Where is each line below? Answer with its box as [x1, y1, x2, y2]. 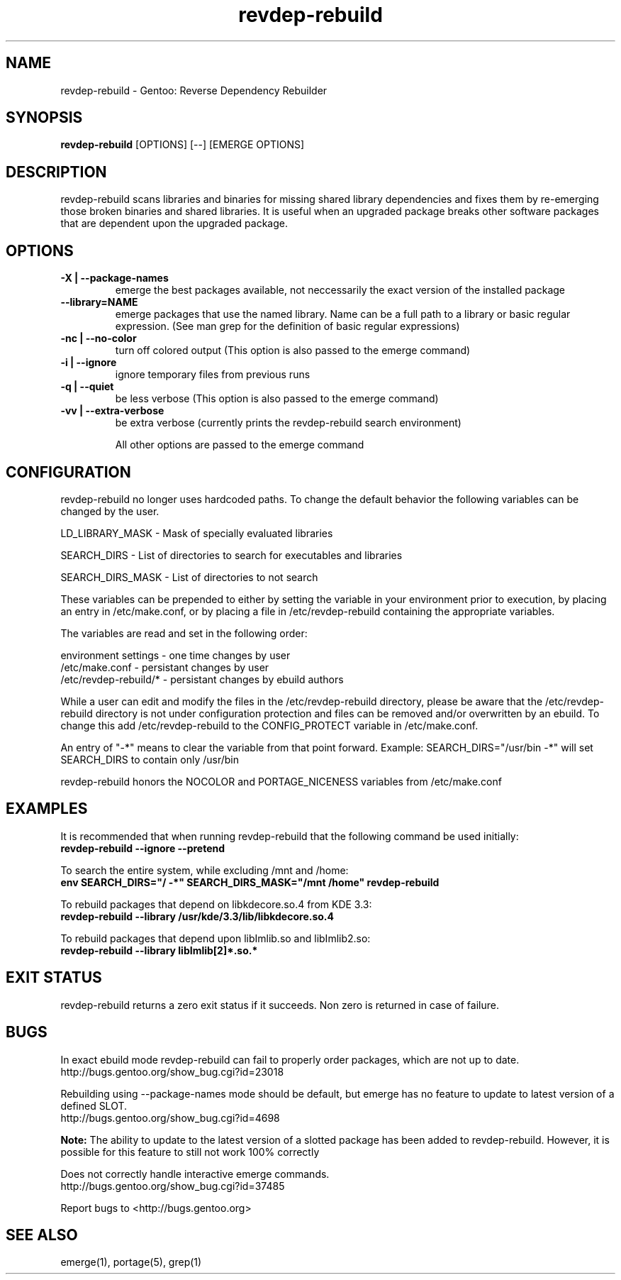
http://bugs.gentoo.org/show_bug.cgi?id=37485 [60, 1179, 285, 1192]
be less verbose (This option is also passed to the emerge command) [115, 392, 439, 405]
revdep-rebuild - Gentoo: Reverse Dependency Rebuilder [60, 84, 328, 96]
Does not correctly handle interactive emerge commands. [60, 1167, 330, 1180]
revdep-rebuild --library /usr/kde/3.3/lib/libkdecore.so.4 [60, 910, 334, 922]
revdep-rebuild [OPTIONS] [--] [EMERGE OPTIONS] [60, 138, 305, 151]
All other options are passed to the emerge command [115, 438, 364, 451]
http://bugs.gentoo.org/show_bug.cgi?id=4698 [60, 1111, 280, 1124]
